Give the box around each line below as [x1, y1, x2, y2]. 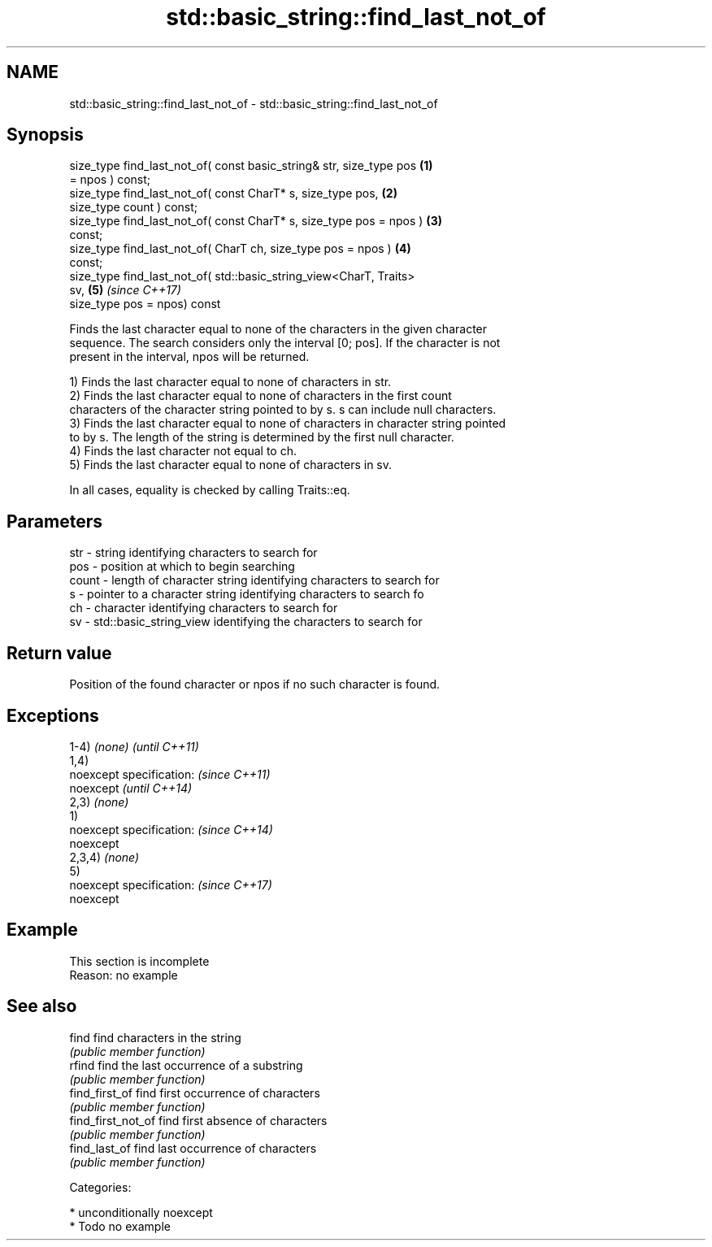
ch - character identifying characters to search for [69, 601, 338, 615]
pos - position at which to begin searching [69, 559, 295, 574]
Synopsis [7, 124, 84, 146]
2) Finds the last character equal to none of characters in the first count [69, 389, 452, 403]
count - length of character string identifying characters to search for [69, 573, 440, 588]
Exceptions [7, 705, 99, 726]
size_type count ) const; [69, 200, 198, 215]
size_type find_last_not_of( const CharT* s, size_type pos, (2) [69, 186, 397, 201]
